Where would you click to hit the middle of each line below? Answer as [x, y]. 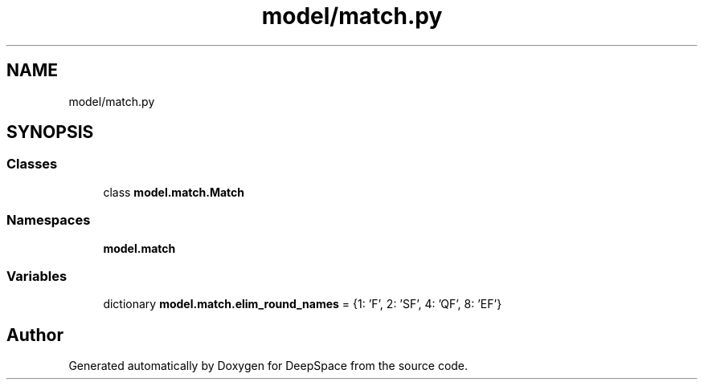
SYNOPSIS [50, 132]
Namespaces [49, 220]
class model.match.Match [174, 192]
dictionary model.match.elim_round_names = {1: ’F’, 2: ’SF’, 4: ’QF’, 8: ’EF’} [303, 304]
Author [35, 335]
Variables [37, 276]
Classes [32, 164]
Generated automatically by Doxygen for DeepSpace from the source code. [268, 366]
